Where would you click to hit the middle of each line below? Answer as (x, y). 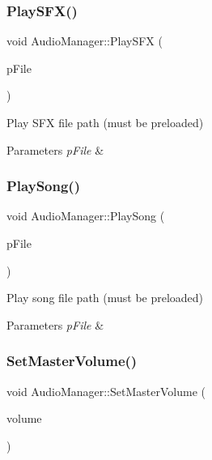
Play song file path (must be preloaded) (105, 298)
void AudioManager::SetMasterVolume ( (106, 391)
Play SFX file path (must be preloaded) (105, 122)
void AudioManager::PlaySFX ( (85, 41)
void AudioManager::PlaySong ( (86, 216)
